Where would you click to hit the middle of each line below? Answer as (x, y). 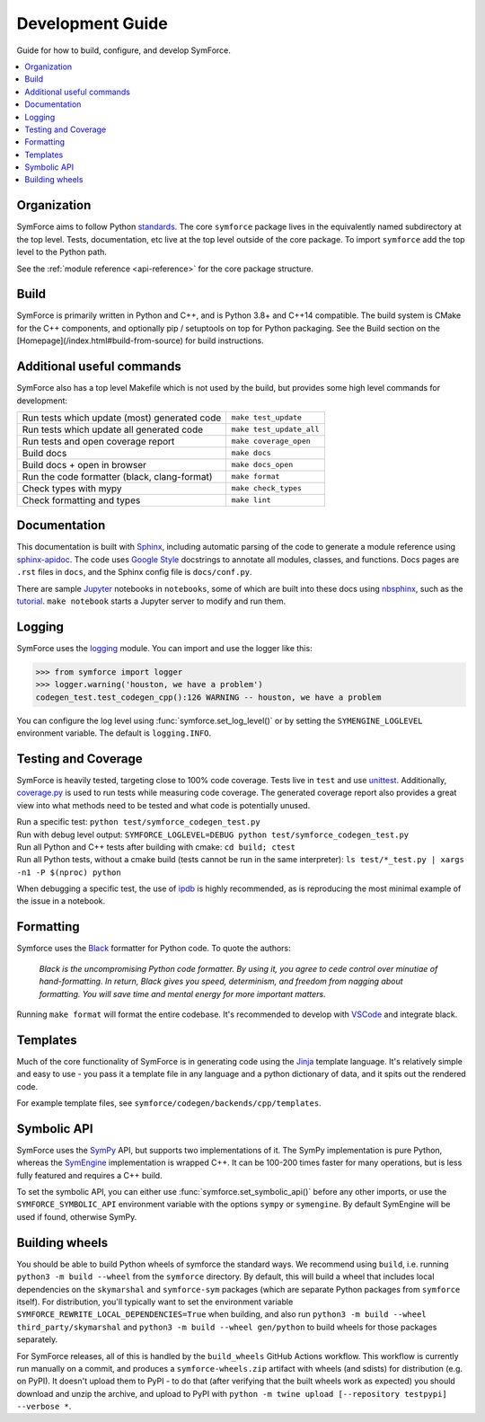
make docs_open (262, 465)
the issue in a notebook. (61, 901)
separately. (37, 1339)
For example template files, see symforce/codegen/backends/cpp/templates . (169, 1103)
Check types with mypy (72, 488)
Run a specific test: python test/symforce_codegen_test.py (138, 822)
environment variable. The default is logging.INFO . (114, 733)
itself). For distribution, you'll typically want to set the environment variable (155, 1302)
